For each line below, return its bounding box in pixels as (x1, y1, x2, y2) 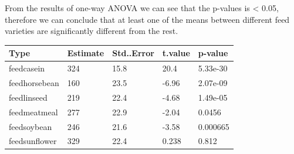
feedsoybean (9, 120, 52, 132)
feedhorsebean (9, 76, 59, 88)
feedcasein (9, 62, 45, 74)
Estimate (67, 47, 104, 59)
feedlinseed (9, 91, 48, 103)
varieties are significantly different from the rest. (5, 25, 178, 37)
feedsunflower (9, 135, 57, 147)
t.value (162, 47, 190, 59)
